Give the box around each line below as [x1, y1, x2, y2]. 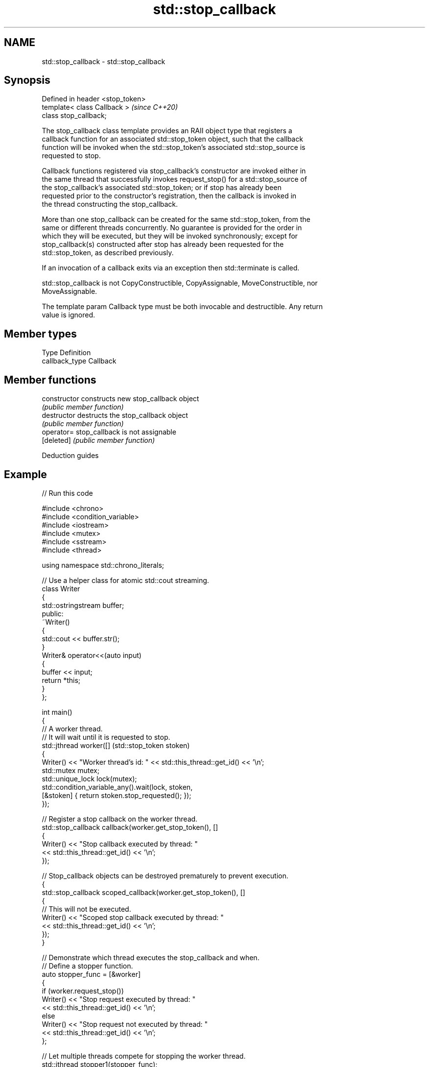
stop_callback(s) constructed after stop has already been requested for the [42, 240, 284, 249]
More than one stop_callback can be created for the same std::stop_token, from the [42, 215, 310, 224]
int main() [42, 707, 72, 716]
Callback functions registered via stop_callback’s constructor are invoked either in [42, 167, 306, 175]
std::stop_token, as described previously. [42, 248, 174, 257]
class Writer [42, 584, 80, 593]
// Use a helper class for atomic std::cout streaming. [42, 576, 209, 584]
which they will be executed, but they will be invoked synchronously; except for [42, 232, 298, 241]
